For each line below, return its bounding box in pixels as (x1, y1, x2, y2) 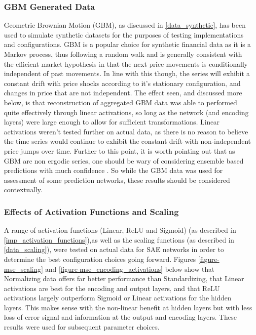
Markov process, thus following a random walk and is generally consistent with (4, 49, 242, 59)
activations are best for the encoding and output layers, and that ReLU (4, 283, 220, 293)
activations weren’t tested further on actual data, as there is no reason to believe (4, 126, 248, 136)
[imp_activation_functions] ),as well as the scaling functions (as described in (4, 234, 234, 245)
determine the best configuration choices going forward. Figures (4, 253, 196, 264)
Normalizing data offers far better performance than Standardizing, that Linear (4, 273, 244, 284)
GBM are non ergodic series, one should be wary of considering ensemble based (4, 155, 244, 166)
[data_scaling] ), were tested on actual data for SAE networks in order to (4, 244, 224, 254)
